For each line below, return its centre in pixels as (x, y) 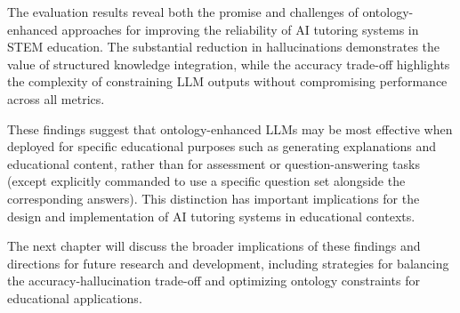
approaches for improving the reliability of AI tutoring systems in (240, 29)
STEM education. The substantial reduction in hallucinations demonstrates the (224, 47)
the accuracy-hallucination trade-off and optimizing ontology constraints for (214, 281)
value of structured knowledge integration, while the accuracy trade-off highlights (229, 64)
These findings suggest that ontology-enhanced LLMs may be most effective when (230, 128)
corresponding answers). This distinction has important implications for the (214, 198)
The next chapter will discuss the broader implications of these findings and (214, 246)
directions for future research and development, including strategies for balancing (228, 263)
